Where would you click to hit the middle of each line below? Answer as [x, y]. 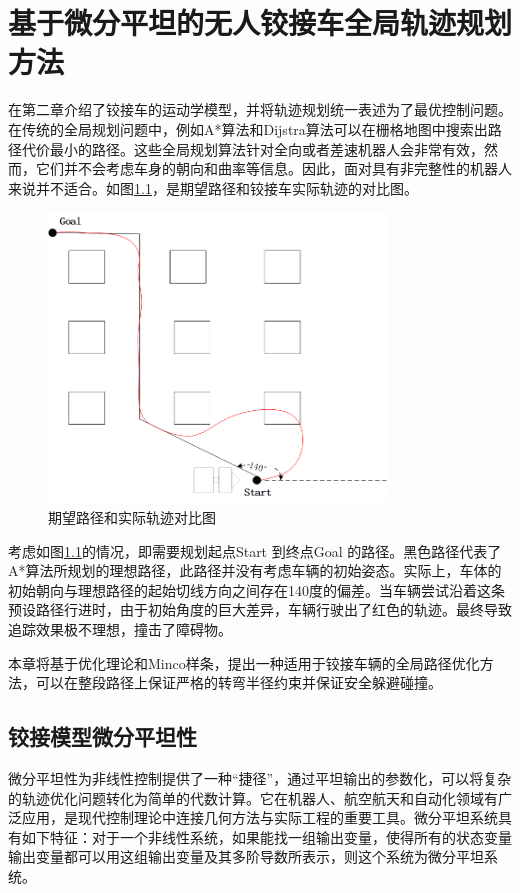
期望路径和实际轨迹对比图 [132, 517]
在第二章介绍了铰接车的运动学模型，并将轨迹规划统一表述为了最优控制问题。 [260, 109]
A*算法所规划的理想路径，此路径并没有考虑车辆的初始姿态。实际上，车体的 [255, 570]
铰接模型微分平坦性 [102, 736]
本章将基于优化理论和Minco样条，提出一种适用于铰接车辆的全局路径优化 [244, 662]
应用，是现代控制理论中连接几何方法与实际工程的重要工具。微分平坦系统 [259, 817]
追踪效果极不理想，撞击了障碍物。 [120, 629]
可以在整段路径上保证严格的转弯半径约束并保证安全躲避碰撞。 [238, 682]
